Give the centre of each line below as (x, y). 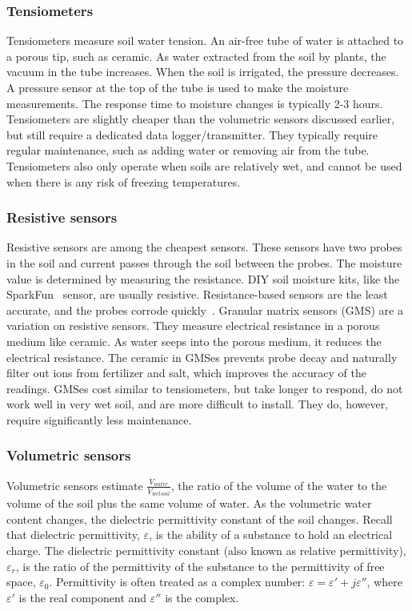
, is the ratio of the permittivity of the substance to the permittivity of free (200, 566)
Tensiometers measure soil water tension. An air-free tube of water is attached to (205, 40)
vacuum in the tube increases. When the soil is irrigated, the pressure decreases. (203, 72)
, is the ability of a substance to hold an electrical (271, 535)
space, (21, 582)
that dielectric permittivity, (73, 535)
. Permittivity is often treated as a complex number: (177, 582)
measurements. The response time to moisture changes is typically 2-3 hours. (195, 103)
